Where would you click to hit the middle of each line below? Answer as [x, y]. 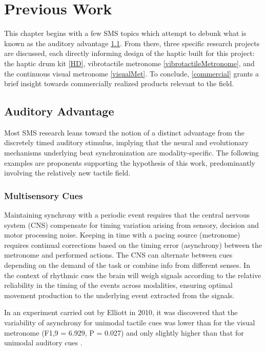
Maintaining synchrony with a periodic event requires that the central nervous [127, 215]
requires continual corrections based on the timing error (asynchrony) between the [133, 245]
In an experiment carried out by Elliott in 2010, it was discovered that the [121, 312]
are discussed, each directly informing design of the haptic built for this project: [129, 53]
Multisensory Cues [44, 195]
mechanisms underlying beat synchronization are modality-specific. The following [132, 153]
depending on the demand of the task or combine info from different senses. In [127, 265]
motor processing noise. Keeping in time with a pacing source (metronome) [122, 235]
